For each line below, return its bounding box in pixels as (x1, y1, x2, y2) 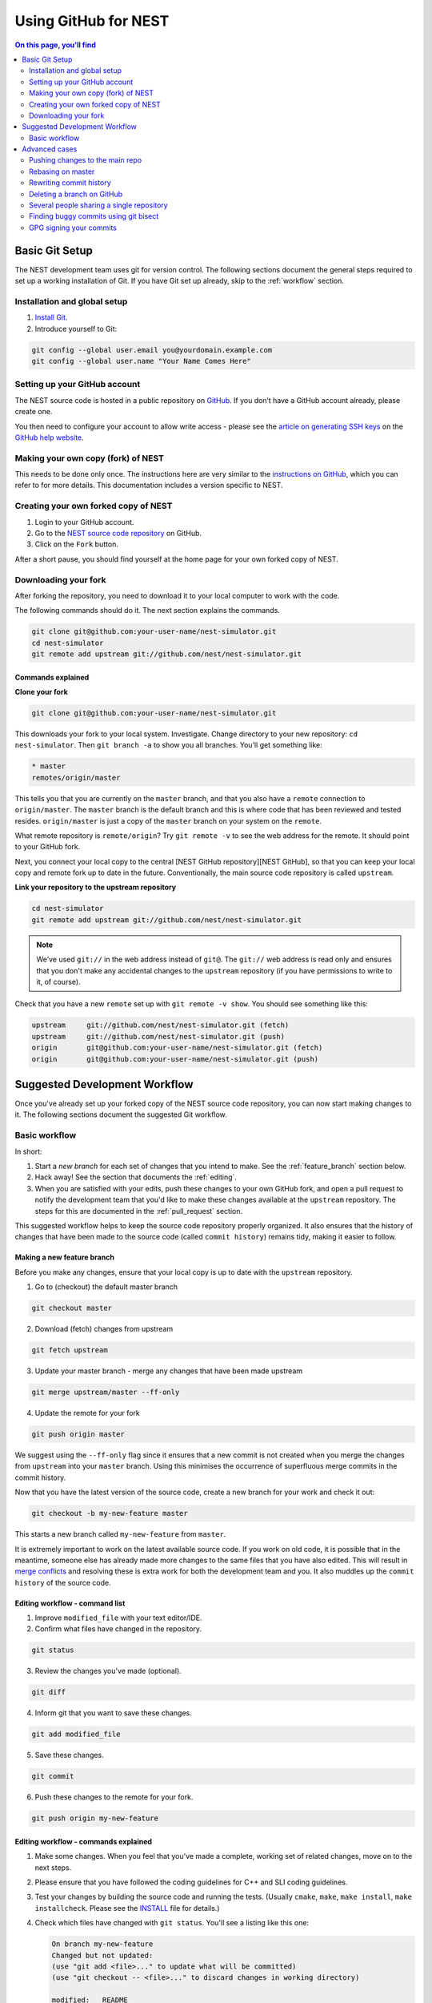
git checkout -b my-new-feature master (31, 1509, 188, 1518)
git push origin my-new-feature (31, 1814, 159, 1823)
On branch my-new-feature (51, 1940, 154, 1949)
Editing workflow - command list (14, 1598, 126, 1608)
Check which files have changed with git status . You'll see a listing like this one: (34, 1918, 310, 1928)
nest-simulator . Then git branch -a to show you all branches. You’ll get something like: (14, 740, 323, 750)
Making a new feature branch (14, 1252, 115, 1262)
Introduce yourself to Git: (34, 324, 118, 333)
